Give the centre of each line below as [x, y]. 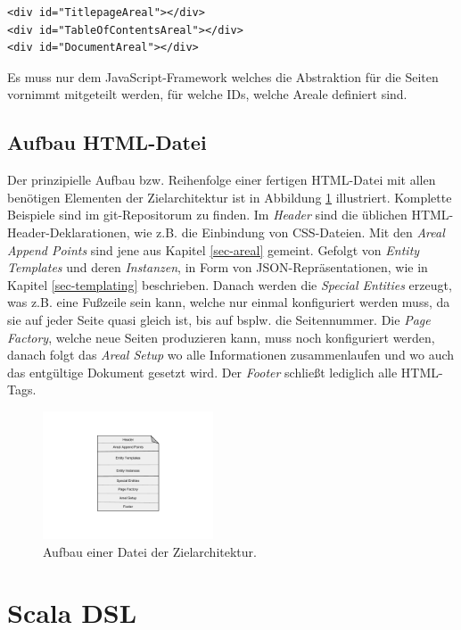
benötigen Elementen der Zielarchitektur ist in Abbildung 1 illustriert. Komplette [230, 197]
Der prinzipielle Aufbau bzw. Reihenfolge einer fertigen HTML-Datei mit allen [222, 180]
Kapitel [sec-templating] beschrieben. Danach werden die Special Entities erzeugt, [230, 284]
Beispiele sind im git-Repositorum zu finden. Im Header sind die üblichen [207, 215]
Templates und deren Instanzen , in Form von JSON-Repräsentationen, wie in [218, 267]
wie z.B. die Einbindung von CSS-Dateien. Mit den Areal [289, 232]
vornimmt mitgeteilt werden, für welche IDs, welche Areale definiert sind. [207, 94]
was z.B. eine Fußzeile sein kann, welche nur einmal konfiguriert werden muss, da [229, 302]
